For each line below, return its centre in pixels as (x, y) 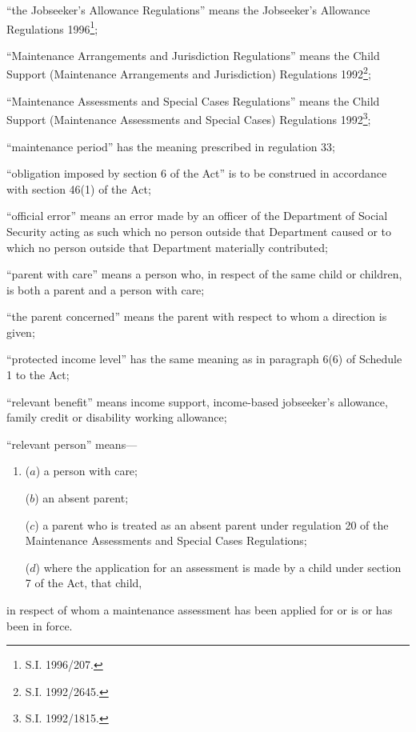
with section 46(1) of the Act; (79, 188)
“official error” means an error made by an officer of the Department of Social (197, 216)
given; (21, 332)
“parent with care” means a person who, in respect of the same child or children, (204, 274)
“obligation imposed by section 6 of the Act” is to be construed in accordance (197, 173)
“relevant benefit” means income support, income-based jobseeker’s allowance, (197, 401)
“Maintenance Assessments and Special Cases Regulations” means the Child (193, 100)
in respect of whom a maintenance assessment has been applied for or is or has (200, 610)
